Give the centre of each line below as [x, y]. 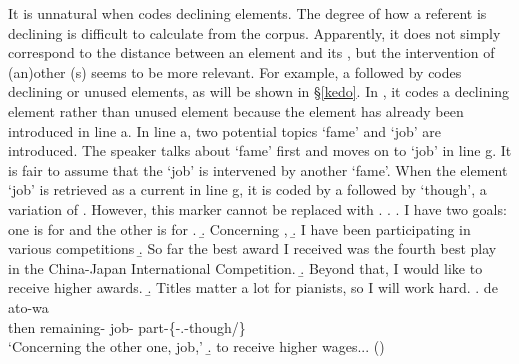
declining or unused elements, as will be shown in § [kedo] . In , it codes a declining [259, 91]
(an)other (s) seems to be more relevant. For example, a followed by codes [235, 71]
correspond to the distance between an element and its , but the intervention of [251, 52]
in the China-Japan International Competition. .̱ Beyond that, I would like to [245, 267]
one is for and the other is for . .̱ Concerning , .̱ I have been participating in [239, 228]
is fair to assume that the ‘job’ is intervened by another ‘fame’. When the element [258, 169]
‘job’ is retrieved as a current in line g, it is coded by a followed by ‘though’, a [247, 189]
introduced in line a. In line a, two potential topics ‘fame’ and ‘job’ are [225, 130]
